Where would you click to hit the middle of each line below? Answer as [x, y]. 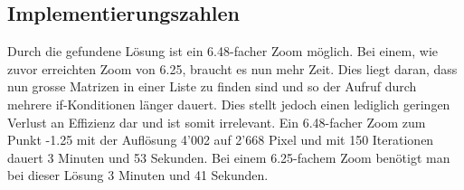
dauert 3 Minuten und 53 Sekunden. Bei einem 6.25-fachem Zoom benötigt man [229, 157]
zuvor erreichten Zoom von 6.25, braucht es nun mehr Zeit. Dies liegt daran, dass [232, 68]
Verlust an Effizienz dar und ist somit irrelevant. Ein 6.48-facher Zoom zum [217, 122]
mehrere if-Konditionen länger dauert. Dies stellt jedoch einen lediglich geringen [229, 104]
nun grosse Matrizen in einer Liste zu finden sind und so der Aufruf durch [212, 86]
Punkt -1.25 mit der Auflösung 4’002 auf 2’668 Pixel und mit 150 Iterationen [221, 140]
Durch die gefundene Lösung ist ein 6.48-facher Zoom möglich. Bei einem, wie [223, 51]
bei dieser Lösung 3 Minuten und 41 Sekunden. [138, 175]
